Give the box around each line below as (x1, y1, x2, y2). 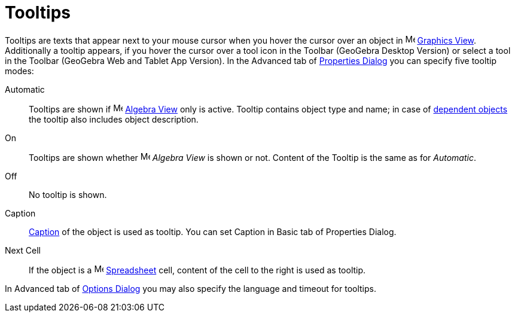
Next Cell (5, 245, 41, 255)
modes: (5, 65, 34, 76)
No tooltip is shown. (29, 189, 107, 200)
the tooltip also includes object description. (29, 114, 199, 124)
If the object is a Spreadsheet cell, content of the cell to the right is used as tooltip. (29, 264, 366, 275)
